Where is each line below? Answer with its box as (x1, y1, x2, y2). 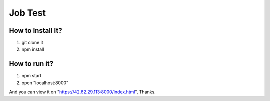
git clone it (21, 40, 43, 46)
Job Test (9, 7, 46, 18)
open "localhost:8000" (21, 80, 69, 86)
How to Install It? (9, 26, 62, 35)
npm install (21, 46, 44, 52)
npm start (21, 73, 42, 79)
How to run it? (9, 60, 54, 68)
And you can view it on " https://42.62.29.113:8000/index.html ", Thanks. (9, 89, 156, 95)
